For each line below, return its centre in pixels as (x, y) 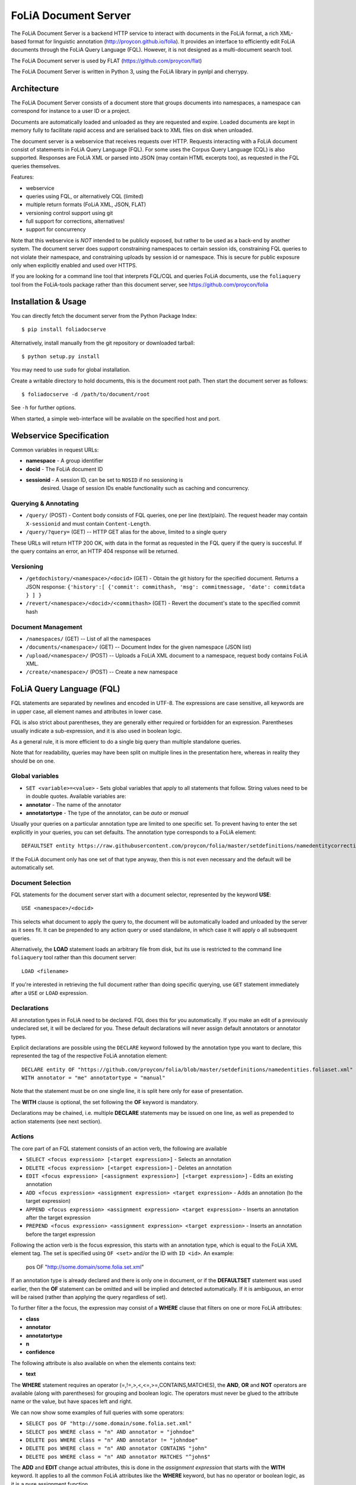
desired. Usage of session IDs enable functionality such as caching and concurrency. (145, 488)
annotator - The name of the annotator (74, 804)
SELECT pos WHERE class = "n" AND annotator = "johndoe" (110, 1432)
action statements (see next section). (56, 1121)
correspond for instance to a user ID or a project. (71, 111)
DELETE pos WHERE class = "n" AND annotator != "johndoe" (112, 1440)
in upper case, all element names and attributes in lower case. (87, 711)
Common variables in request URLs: (55, 450)
